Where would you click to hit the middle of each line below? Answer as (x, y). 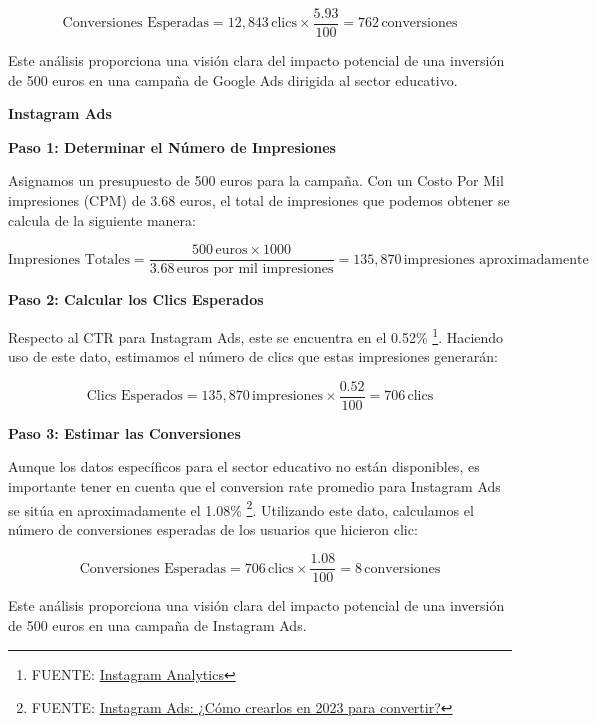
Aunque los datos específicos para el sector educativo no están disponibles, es (244, 466)
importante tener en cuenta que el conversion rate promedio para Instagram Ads (254, 485)
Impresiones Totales (69, 259)
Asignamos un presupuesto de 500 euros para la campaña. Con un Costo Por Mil (256, 180)
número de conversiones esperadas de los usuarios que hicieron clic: (213, 528)
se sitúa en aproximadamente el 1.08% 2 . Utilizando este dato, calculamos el (241, 508)
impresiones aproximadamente (496, 259)
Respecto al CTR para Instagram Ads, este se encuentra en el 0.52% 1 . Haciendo (256, 335)
